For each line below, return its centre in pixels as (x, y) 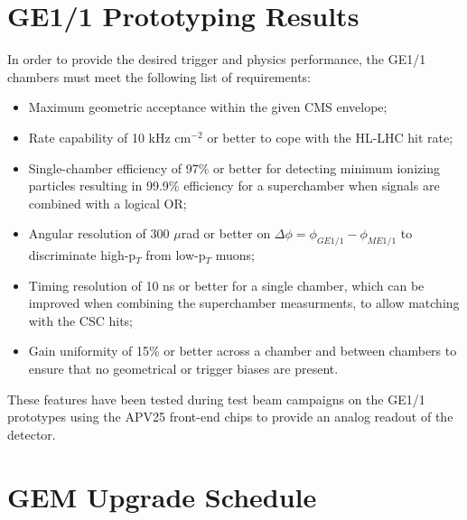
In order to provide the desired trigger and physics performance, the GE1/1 (217, 59)
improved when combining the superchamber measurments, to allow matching (244, 303)
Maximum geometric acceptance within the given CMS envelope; (208, 107)
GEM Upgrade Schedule (162, 496)
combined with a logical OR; (107, 203)
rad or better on (226, 233)
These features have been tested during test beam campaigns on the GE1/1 (216, 399)
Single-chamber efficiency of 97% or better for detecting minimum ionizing (234, 167)
